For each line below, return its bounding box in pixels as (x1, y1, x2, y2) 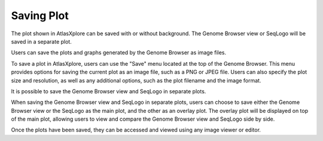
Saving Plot (11, 9, 69, 22)
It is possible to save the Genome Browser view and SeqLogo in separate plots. (11, 87, 206, 95)
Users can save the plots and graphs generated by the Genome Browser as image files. (11, 49, 227, 56)
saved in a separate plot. (11, 38, 72, 45)
